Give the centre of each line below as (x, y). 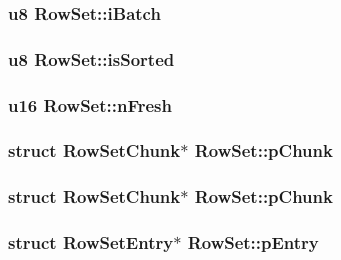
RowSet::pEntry (253, 242)
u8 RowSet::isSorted (91, 58)
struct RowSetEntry (91, 242)
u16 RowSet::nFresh (90, 104)
